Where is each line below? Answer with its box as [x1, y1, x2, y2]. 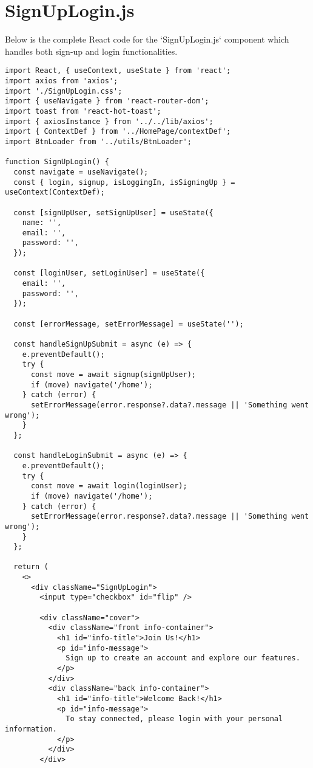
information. [5, 724, 57, 733]
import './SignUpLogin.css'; [5, 86, 123, 95]
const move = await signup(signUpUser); [30, 370, 196, 379]
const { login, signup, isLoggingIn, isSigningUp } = [13, 178, 235, 187]
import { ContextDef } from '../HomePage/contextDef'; [5, 127, 231, 136]
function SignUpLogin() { [5, 157, 109, 167]
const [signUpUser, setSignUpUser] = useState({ [13, 208, 214, 217]
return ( [13, 562, 49, 572]
